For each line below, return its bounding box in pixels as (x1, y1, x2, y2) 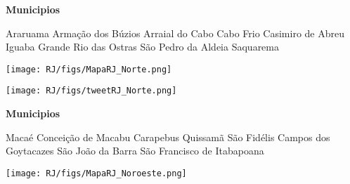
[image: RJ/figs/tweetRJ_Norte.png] (6, 86, 177, 96)
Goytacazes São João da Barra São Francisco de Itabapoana (6, 143, 264, 158)
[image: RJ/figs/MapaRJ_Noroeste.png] (6, 168, 187, 178)
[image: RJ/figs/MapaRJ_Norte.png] (6, 64, 172, 74)
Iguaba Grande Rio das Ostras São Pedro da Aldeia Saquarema (6, 39, 280, 54)
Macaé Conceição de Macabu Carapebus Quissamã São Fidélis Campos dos (6, 129, 330, 144)
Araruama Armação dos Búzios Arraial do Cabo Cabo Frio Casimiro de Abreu (6, 25, 344, 40)
